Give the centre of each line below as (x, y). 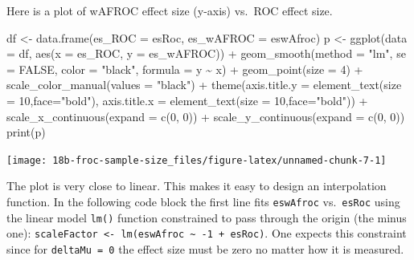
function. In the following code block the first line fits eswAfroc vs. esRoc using (203, 201)
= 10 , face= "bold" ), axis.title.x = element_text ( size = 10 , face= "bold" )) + (187, 100)
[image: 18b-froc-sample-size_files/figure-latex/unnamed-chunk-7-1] (197, 160)
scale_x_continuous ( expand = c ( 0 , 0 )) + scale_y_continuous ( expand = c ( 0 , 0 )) (206, 116)
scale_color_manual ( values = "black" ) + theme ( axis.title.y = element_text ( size (204, 85)
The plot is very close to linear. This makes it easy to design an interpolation (197, 186)
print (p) (26, 132)
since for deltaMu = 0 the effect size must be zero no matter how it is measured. (205, 248)
